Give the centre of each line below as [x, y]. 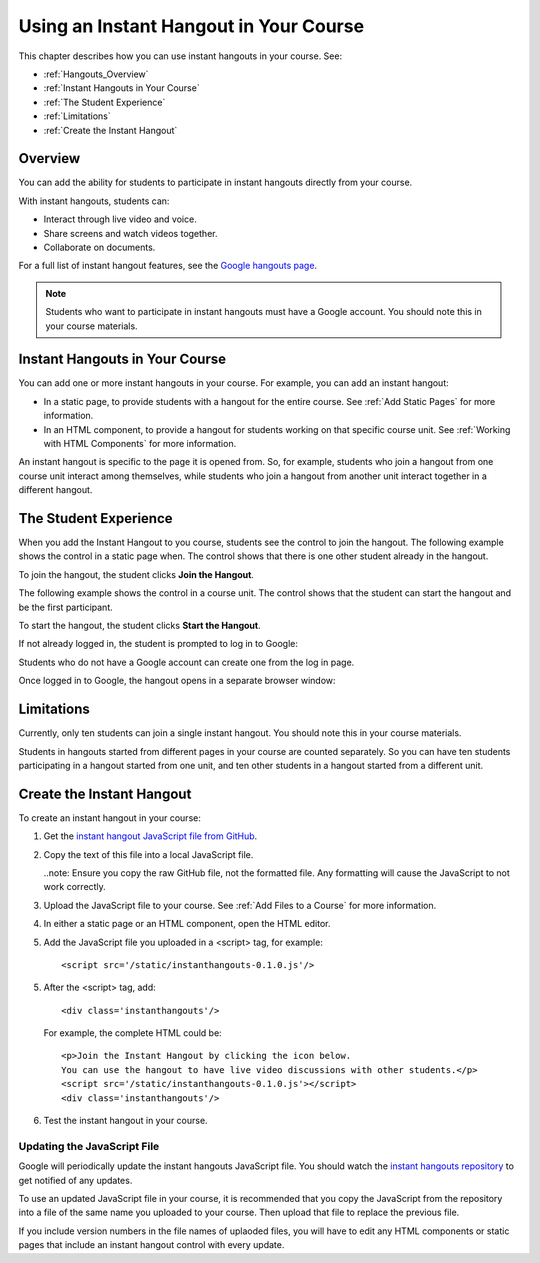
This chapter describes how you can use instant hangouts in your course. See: [180, 56]
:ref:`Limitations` [77, 116]
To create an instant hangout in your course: [110, 817]
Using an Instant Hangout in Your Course [191, 26]
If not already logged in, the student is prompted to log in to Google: [158, 644]
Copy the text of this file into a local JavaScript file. [148, 854]
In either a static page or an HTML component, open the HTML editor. [187, 924]
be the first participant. [66, 607]
